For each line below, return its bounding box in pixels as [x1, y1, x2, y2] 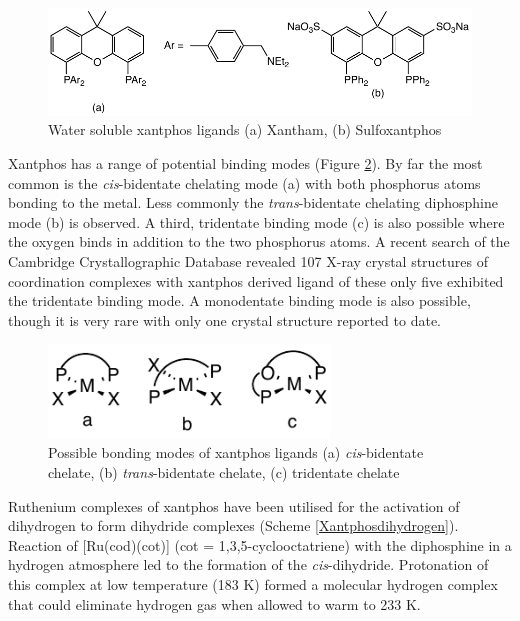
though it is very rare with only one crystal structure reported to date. [8, 309, 442, 330]
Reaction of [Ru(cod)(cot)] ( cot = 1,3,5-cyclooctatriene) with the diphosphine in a [8, 534, 512, 555]
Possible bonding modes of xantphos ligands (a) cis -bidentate [48, 442, 424, 463]
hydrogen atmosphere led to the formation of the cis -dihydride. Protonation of [8, 554, 489, 575]
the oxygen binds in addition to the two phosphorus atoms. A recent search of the [8, 231, 510, 252]
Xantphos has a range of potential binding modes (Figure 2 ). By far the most [8, 152, 483, 173]
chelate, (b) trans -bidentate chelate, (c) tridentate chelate [48, 461, 400, 482]
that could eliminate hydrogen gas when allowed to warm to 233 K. [8, 593, 421, 614]
